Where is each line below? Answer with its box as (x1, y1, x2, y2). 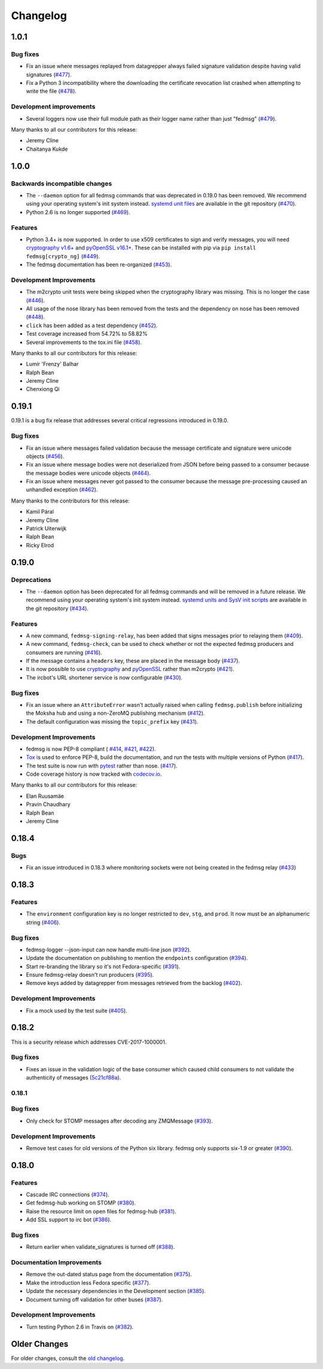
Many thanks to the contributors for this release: (11, 497, 130, 504)
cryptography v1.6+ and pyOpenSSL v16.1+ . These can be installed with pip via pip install (26, 244, 257, 251)
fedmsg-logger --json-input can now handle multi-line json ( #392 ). (26, 946, 191, 953)
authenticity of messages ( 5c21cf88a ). (26, 1074, 121, 1081)
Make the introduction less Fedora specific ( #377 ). (26, 1279, 151, 1286)
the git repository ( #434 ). (26, 605, 89, 612)
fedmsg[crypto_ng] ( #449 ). (26, 252, 100, 260)
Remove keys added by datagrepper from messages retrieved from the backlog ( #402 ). (26, 980, 242, 987)
